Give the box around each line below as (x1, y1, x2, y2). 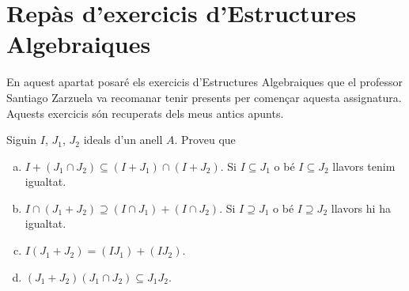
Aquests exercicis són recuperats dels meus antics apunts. (6, 104, 284, 121)
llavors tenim (332, 157, 396, 174)
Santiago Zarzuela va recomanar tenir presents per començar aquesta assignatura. (6, 89, 402, 105)
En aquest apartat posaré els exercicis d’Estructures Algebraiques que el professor (6, 74, 403, 90)
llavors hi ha (331, 199, 391, 216)
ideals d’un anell (83, 131, 163, 148)
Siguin (6, 131, 37, 148)
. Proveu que (174, 131, 236, 148)
